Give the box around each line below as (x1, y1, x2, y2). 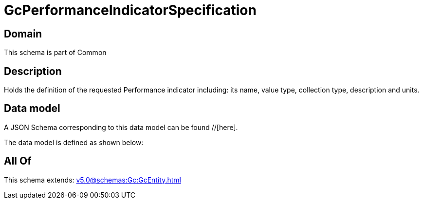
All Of (4, 155, 32, 167)
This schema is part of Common (4, 48, 107, 57)
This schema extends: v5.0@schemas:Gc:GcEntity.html (4, 175, 181, 184)
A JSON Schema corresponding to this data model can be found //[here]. (4, 123, 238, 131)
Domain (4, 27, 42, 40)
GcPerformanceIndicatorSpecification (4, 2, 257, 18)
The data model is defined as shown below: (4, 138, 144, 147)
